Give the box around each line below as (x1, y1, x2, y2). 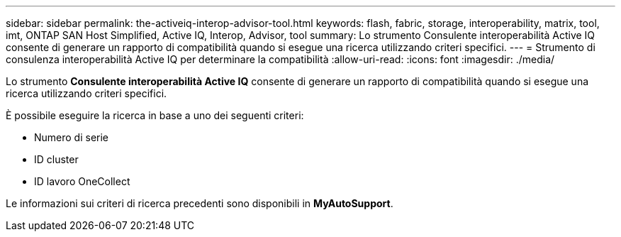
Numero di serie (34, 131, 109, 143)
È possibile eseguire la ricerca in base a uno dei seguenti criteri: (6, 109, 304, 121)
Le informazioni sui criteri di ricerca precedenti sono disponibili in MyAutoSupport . (6, 197, 393, 209)
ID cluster (34, 153, 79, 165)
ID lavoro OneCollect (34, 175, 130, 187)
